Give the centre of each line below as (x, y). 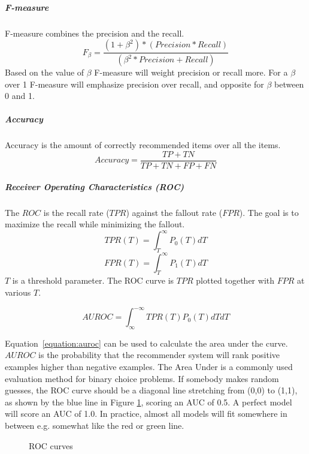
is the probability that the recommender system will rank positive (159, 355)
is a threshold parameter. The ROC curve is (93, 280)
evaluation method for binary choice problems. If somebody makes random (142, 378)
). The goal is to (269, 212)
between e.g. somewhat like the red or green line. (95, 426)
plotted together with (235, 280)
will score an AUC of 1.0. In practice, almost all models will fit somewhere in (146, 414)
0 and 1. (20, 96)
